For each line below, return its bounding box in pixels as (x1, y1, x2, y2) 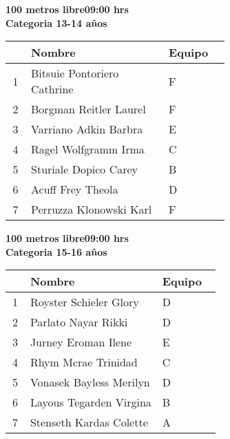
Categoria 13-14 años (6, 15, 107, 30)
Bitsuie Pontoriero (31, 65, 119, 82)
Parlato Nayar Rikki (30, 314, 128, 330)
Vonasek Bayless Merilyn (30, 374, 150, 391)
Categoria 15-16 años (6, 244, 107, 259)
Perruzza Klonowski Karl (31, 201, 152, 218)
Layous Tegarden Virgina (30, 394, 151, 411)
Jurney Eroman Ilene (30, 334, 132, 351)
